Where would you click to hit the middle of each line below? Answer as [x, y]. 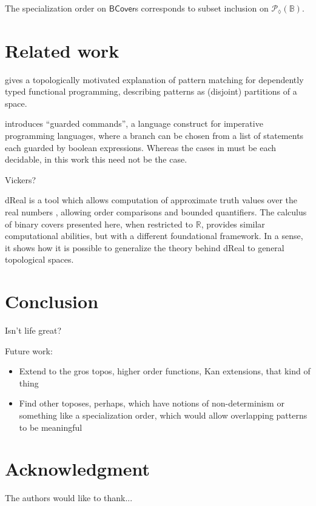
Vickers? [21, 179]
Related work [62, 50]
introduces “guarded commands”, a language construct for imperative [134, 123]
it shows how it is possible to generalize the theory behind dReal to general [145, 247]
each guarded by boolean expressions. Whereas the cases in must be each [141, 147]
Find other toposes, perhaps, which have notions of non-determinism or [152, 403]
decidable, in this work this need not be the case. [96, 159]
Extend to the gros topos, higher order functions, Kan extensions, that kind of [165, 371]
